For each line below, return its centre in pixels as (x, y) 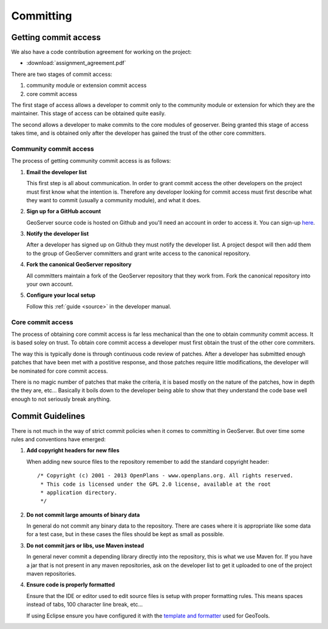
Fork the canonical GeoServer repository (79, 265)
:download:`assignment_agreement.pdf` (76, 63)
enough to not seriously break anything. (61, 399)
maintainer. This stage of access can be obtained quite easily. (89, 114)
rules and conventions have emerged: (59, 439)
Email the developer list (57, 172)
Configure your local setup (61, 295)
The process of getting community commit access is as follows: (91, 161)
